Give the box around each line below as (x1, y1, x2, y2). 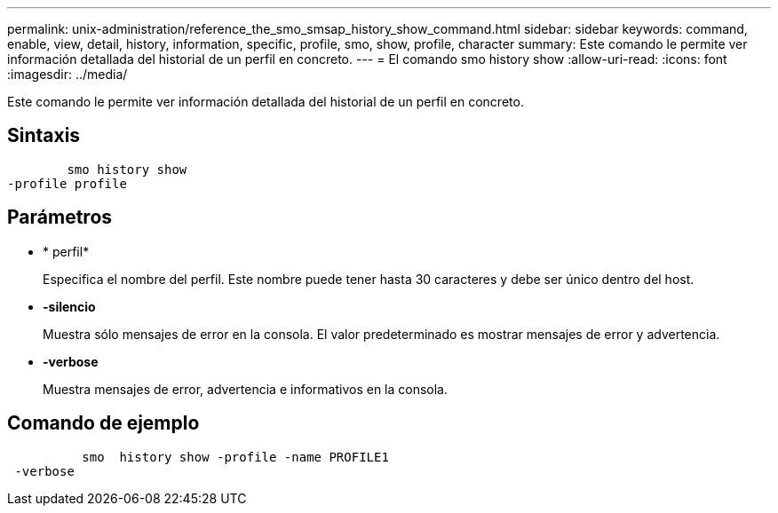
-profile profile (7, 176, 127, 191)
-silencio (43, 298, 96, 314)
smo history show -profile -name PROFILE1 (82, 449, 389, 464)
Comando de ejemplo (7, 412, 200, 435)
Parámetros (7, 206, 113, 229)
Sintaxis (7, 124, 81, 147)
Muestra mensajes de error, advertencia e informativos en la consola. (43, 381, 449, 397)
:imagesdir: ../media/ (7, 67, 128, 82)
